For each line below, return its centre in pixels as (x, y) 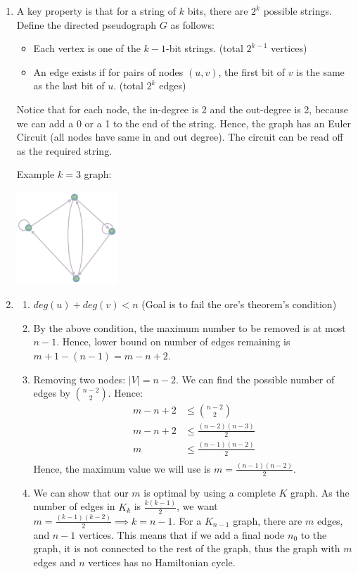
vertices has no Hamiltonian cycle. (162, 562)
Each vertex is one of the (87, 48)
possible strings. (298, 11)
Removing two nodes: (79, 379)
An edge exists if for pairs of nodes (108, 71)
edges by (52, 393)
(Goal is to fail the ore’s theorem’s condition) (239, 304)
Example (36, 174)
